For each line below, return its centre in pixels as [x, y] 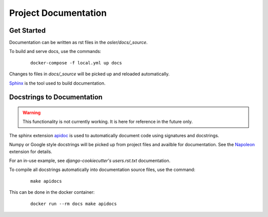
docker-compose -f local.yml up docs [76, 63]
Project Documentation [58, 13]
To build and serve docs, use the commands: [55, 52]
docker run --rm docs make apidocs [74, 204]
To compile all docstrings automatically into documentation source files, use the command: [102, 170]
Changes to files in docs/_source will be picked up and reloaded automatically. [89, 74]
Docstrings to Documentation [56, 97]
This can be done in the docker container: [52, 192]
